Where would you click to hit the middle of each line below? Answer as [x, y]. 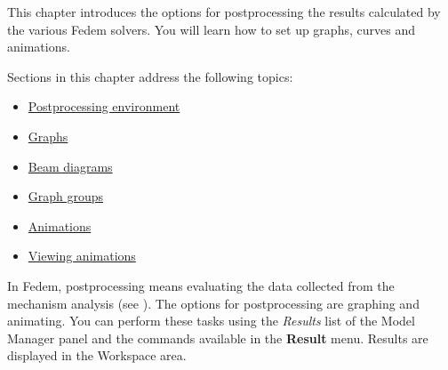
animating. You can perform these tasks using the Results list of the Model [211, 321]
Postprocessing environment [104, 106]
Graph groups [66, 196]
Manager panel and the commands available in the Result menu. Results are [218, 338]
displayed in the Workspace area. [97, 355]
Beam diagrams [70, 166]
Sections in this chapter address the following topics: [150, 76]
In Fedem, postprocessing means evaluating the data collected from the [201, 285]
